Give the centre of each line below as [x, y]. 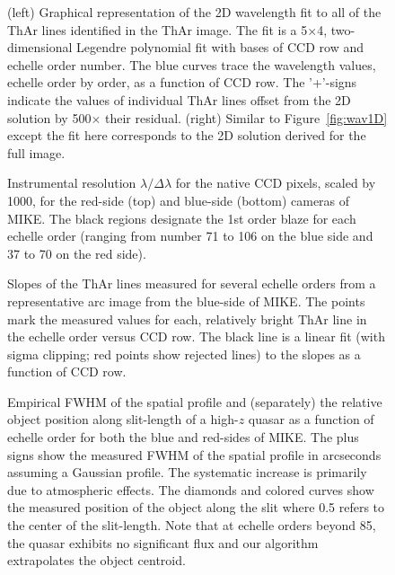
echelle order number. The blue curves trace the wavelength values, [192, 64]
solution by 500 [49, 117]
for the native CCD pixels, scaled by [276, 183]
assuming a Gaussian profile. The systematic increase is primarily [187, 472]
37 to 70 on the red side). [77, 253]
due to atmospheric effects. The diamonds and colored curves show [191, 489]
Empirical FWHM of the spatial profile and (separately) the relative [195, 401]
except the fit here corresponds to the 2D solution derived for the [187, 135]
